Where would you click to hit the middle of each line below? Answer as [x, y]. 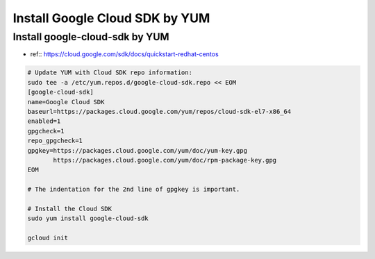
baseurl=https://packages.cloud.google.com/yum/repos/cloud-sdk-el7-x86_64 [159, 111]
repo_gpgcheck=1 [55, 141]
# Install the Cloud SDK [70, 209]
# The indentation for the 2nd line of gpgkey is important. [134, 190]
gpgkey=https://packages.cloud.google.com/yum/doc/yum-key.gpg [137, 150]
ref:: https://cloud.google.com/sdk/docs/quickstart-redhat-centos [124, 54]
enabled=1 [44, 121]
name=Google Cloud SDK [66, 102]
